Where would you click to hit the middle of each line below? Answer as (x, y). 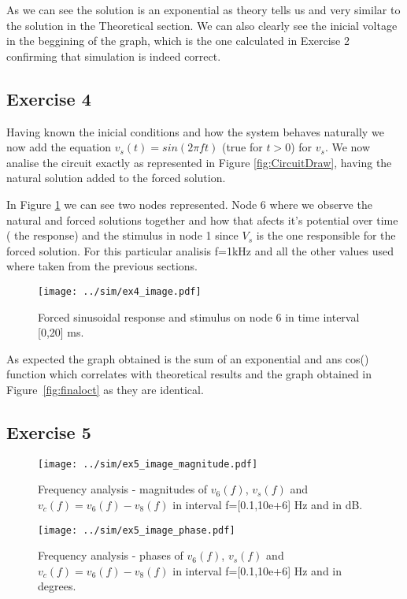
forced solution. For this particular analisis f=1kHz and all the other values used (200, 250)
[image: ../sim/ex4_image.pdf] (120, 291)
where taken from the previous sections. (102, 266)
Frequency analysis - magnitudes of (123, 489)
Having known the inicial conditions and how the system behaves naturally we (195, 131)
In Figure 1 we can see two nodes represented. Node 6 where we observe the (189, 204)
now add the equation (59, 147)
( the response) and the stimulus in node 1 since (122, 235)
